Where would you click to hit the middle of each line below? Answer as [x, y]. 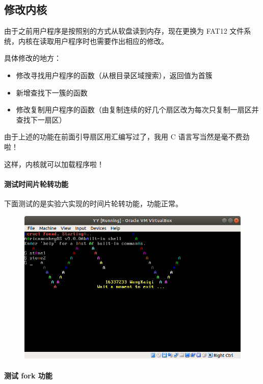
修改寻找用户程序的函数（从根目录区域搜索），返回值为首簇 [114, 75]
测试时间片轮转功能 [36, 184]
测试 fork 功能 [28, 375]
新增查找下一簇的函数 [52, 92]
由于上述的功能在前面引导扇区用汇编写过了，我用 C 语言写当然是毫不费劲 [127, 137]
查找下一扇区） [41, 119]
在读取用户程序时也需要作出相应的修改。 [100, 41]
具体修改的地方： [33, 58]
